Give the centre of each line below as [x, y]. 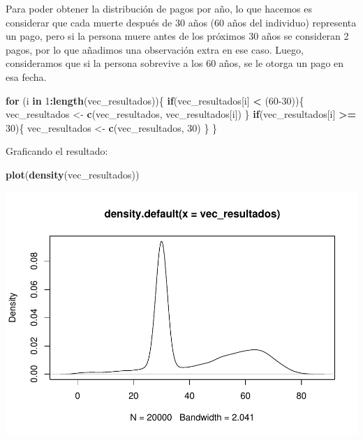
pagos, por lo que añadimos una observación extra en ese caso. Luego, [155, 49]
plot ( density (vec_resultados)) [73, 174]
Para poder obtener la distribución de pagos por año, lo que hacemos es [159, 8]
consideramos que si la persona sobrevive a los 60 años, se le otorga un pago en [175, 63]
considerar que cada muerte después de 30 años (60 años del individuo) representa [181, 22]
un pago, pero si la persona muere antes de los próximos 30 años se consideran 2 [177, 36]
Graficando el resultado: [57, 151]
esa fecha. [26, 76]
